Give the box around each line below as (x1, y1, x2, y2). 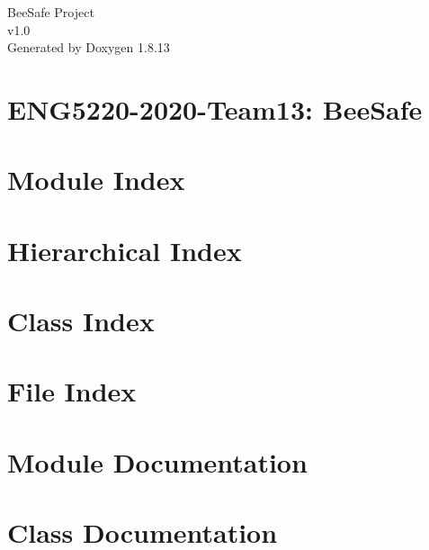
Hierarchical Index (7, 231, 242, 268)
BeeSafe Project (7, 3, 94, 21)
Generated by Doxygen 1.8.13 (7, 38, 170, 57)
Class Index (7, 302, 155, 339)
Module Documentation (7, 443, 308, 480)
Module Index (7, 161, 185, 198)
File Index (7, 373, 137, 410)
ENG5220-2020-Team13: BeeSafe (7, 90, 423, 127)
